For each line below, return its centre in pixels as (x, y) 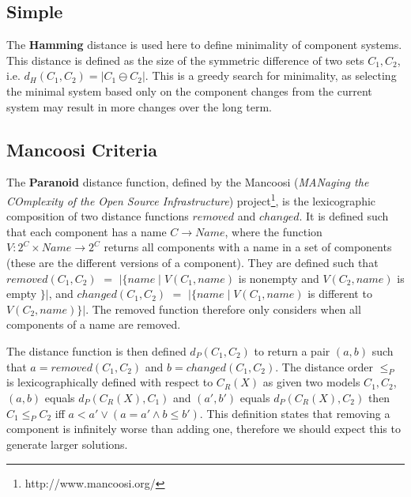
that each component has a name (87, 231)
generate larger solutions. (67, 444)
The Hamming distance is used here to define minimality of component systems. (204, 45)
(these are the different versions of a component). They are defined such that (192, 262)
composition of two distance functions (98, 216)
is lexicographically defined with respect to (110, 382)
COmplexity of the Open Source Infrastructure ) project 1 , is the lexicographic (191, 199)
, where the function (273, 231)
